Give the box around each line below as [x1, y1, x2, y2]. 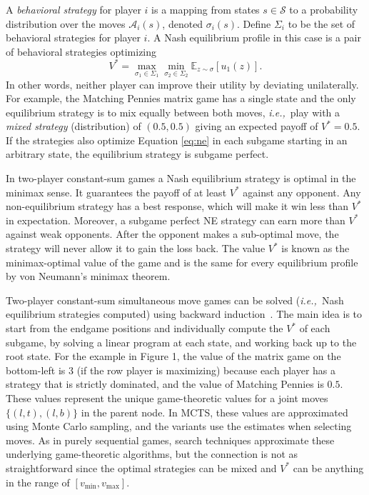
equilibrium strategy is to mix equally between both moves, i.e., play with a [6, 104, 340, 119]
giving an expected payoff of [195, 119, 318, 134]
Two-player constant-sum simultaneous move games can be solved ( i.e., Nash [6, 292, 344, 307]
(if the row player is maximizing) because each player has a [76, 362, 335, 377]
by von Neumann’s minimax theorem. [6, 269, 171, 284]
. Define [237, 16, 271, 31]
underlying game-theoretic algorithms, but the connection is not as [6, 446, 298, 461]
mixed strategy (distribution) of [6, 119, 141, 134]
